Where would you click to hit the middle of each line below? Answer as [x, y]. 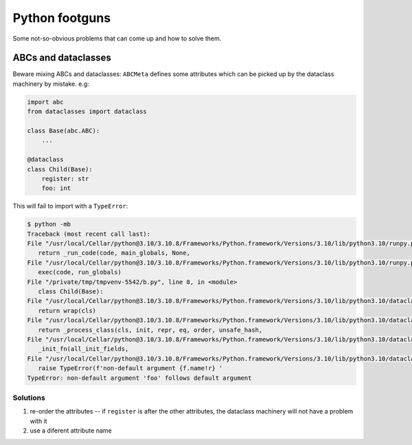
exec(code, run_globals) [80, 272]
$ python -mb [49, 224]
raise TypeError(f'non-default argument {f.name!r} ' [130, 368]
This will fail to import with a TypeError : [70, 206]
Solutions [29, 398]
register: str [65, 179]
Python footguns [62, 18]
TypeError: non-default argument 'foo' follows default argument [139, 378]
